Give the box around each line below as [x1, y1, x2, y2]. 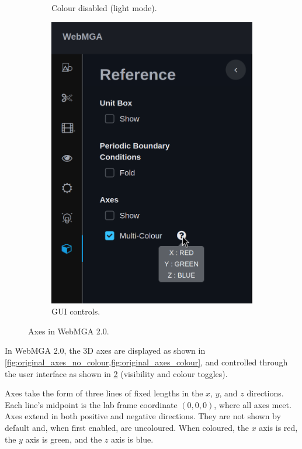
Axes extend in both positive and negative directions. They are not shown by [5, 410, 281, 422]
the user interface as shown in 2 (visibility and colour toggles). [5, 367, 228, 379]
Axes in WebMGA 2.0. [28, 324, 109, 337]
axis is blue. [110, 433, 154, 445]
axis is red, [259, 422, 298, 434]
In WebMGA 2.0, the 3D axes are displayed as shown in [5, 344, 206, 357]
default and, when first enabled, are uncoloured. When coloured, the [5, 422, 249, 434]
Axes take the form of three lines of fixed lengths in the [5, 387, 203, 399]
